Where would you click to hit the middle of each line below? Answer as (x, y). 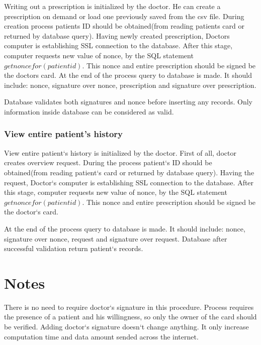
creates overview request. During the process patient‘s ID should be (108, 162)
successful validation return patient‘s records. (74, 248)
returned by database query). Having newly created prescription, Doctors (117, 35)
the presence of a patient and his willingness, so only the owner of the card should (130, 317)
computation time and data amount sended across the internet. (101, 336)
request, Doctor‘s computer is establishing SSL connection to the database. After (129, 182)
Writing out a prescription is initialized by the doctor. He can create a (112, 6)
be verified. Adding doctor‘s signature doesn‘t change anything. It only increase (126, 326)
